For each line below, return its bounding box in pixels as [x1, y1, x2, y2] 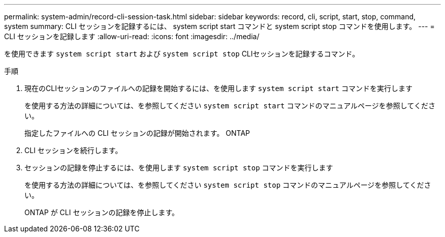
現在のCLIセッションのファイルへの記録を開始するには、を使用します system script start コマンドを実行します [24, 84, 412, 93]
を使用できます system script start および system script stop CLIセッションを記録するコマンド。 [4, 49, 360, 58]
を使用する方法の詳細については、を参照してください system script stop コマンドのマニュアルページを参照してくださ [24, 181, 431, 189]
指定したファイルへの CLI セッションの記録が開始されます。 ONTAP [24, 129, 250, 137]
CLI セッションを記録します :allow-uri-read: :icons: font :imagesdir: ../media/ [4, 32, 260, 41]
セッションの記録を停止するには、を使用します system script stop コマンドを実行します [24, 163, 333, 172]
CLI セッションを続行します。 [24, 146, 122, 155]
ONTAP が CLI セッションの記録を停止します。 [24, 208, 179, 217]
